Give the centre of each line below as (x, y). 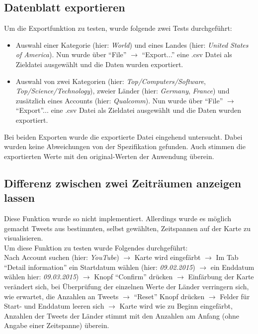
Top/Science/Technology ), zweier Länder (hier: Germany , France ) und (123, 91)
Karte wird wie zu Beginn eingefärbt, (176, 306)
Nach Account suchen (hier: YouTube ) (62, 257)
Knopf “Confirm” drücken (133, 277)
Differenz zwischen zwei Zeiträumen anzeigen (123, 183)
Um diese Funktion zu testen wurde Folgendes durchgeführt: (96, 247)
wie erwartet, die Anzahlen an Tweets (61, 296)
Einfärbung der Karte (221, 277)
